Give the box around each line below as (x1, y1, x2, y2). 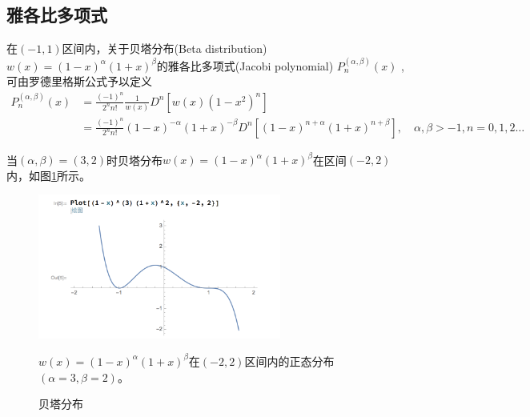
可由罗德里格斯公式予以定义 (6, 73, 152, 90)
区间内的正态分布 (244, 352, 335, 369)
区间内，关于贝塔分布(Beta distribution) (62, 40, 267, 57)
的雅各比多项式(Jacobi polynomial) (156, 57, 334, 74)
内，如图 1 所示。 (6, 166, 90, 183)
